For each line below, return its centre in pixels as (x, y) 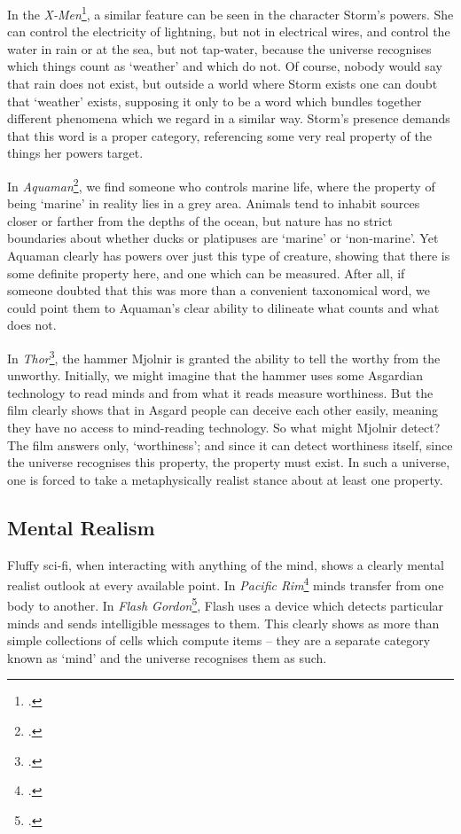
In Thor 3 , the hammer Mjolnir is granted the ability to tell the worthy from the (224, 357)
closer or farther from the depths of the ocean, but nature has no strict (200, 220)
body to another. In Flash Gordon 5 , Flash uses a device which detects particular (226, 604)
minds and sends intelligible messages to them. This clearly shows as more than (223, 623)
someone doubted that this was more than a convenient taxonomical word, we (219, 290)
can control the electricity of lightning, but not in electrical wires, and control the (229, 31)
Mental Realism (81, 527)
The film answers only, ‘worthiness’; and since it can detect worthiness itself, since (230, 444)
